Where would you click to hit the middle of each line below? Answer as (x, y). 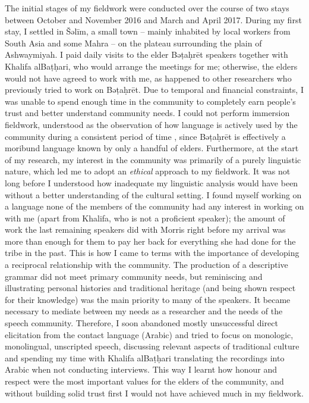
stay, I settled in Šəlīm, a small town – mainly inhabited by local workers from (148, 31)
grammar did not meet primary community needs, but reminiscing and (134, 276)
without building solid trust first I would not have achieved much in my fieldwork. (154, 393)
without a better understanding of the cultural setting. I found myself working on (153, 194)
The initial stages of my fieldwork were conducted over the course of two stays (147, 8)
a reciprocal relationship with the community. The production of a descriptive (146, 265)
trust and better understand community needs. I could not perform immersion (147, 113)
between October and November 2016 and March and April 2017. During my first (153, 19)
